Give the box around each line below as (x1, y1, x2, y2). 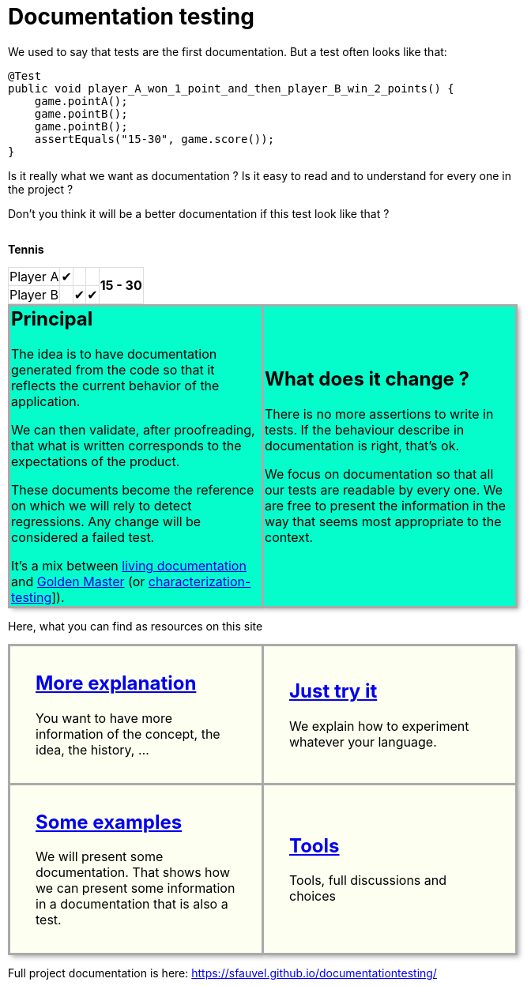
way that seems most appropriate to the (265, 513, 502, 529)
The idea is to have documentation (11, 345, 217, 362)
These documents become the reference (11, 481, 254, 498)
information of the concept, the (36, 725, 220, 742)
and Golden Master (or (11, 573, 145, 589)
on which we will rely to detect (11, 497, 192, 514)
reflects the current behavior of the (11, 377, 220, 393)
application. (11, 393, 81, 409)
